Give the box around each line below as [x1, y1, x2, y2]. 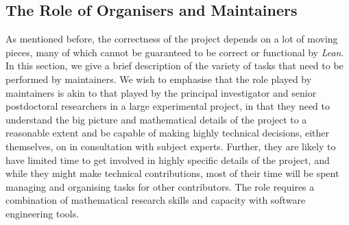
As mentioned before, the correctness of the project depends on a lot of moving [5, 32, 338, 46]
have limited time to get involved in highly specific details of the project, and [5, 152, 330, 167]
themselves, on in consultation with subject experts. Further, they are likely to [5, 139, 336, 153]
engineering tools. [5, 206, 80, 220]
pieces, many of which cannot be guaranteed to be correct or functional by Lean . [5, 45, 344, 59]
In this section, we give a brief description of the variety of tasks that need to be [5, 58, 344, 73]
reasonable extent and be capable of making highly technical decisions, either [5, 126, 330, 140]
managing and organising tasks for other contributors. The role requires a [5, 179, 315, 193]
